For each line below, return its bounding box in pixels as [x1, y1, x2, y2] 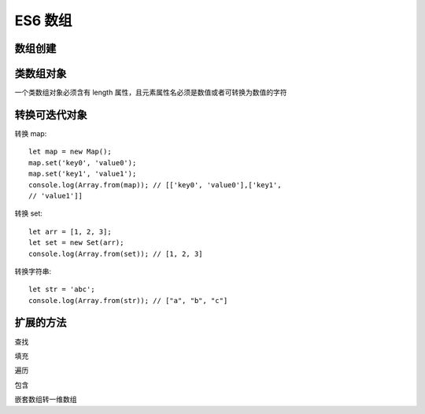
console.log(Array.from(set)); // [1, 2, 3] [28, 249, 204, 258]
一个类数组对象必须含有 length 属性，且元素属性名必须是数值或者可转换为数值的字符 [14, 87, 287, 98]
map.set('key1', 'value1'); [28, 169, 137, 179]
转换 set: [14, 209, 43, 218]
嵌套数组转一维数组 [14, 394, 77, 405]
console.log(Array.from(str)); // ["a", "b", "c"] [28, 296, 228, 305]
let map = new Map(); [28, 147, 112, 157]
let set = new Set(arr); [28, 238, 124, 247]
